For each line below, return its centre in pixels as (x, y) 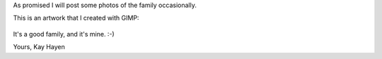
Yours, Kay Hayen (39, 47)
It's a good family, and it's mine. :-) (64, 34)
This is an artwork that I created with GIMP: (76, 18)
